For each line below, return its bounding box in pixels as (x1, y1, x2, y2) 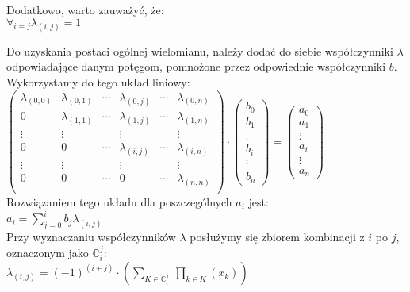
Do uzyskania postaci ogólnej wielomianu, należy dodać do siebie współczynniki (6, 42, 393, 59)
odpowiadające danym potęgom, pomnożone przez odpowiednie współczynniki (6, 58, 386, 75)
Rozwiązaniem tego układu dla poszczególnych (6, 194, 232, 210)
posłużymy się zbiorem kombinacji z (190, 229, 365, 245)
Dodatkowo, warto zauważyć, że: (6, 2, 164, 17)
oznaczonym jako (6, 244, 89, 260)
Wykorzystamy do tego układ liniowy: (6, 73, 190, 90)
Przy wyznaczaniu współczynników (6, 229, 176, 245)
